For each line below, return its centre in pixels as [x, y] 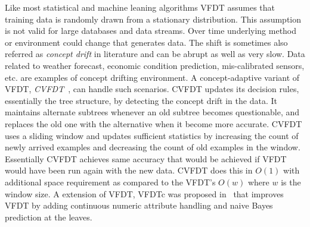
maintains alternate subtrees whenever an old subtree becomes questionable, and [152, 112]
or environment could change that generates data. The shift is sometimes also [146, 42]
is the [291, 182]
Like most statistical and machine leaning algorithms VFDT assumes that [140, 7]
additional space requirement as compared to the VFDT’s [110, 182]
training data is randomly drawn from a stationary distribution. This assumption [153, 19]
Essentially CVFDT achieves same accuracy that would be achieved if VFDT [146, 158]
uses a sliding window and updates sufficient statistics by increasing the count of [152, 135]
